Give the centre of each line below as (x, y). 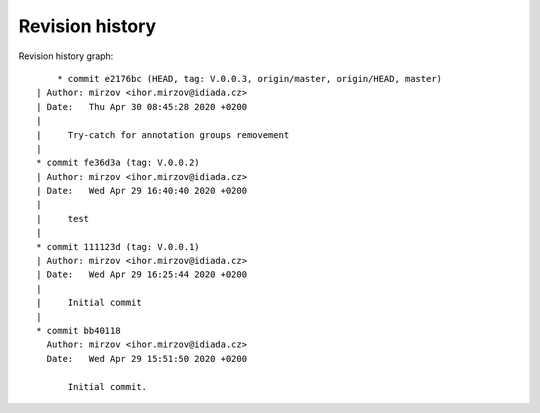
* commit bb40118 (78, 330)
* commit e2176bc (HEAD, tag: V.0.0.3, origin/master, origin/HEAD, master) (249, 78)
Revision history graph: (66, 56)
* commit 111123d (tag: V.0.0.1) (118, 246)
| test (63, 218)
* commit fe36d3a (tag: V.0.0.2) (118, 163)
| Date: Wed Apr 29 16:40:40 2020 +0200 (142, 191)
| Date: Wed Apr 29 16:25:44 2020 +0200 (142, 274)
